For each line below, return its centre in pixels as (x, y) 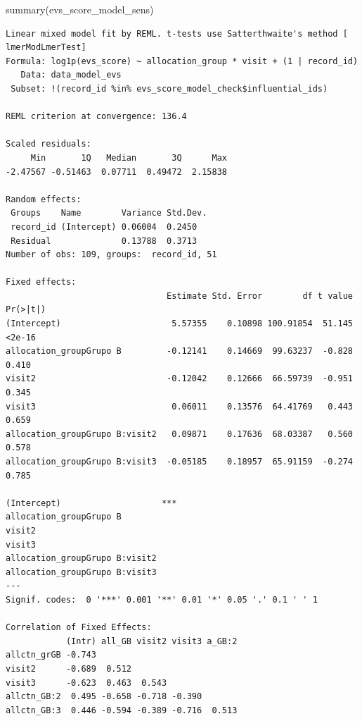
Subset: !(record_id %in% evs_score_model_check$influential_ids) (169, 88)
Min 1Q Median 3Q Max (129, 158)
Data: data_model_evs (71, 75)
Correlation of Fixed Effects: (79, 628)
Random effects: (44, 199)
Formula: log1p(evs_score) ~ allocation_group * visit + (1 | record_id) (182, 61)
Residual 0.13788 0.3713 (104, 241)
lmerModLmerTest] (46, 48)
